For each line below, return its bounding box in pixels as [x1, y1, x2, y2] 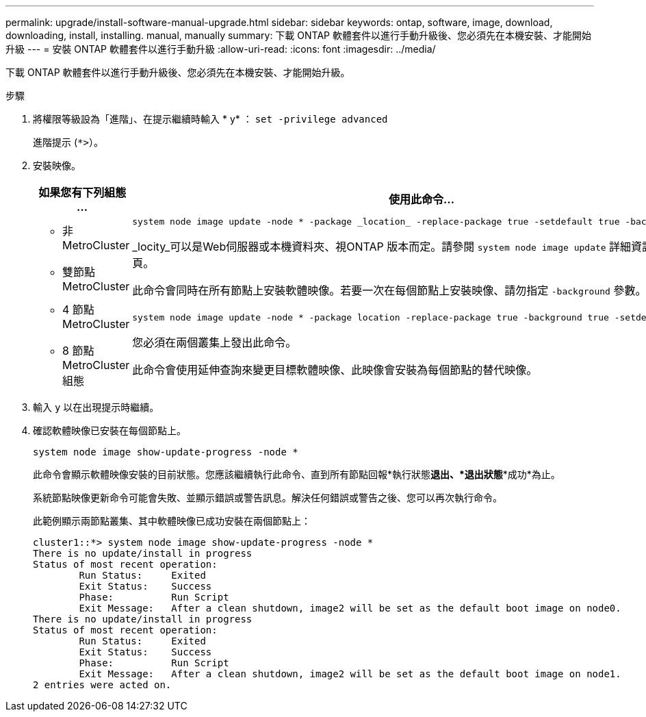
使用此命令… [388, 192, 454, 206]
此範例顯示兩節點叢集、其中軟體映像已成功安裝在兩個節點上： [33, 515, 311, 527]
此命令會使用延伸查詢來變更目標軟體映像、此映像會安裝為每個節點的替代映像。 [132, 362, 538, 377]
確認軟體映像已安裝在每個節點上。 [33, 425, 186, 436]
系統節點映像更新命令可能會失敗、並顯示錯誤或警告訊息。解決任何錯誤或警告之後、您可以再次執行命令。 [33, 492, 502, 503]
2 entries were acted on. [33, 679, 172, 690]
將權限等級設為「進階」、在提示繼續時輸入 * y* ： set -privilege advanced [33, 113, 388, 125]
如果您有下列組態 [38, 186, 127, 199]
